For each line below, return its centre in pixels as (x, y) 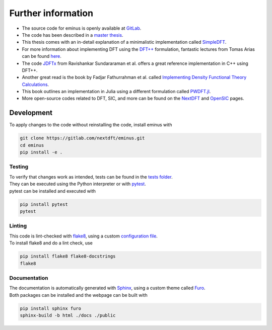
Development (31, 113)
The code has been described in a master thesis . (73, 35)
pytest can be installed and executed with (52, 191)
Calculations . (36, 84)
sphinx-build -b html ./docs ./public (68, 315)
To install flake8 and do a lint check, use (51, 243)
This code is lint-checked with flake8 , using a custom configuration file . (84, 236)
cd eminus (32, 145)
